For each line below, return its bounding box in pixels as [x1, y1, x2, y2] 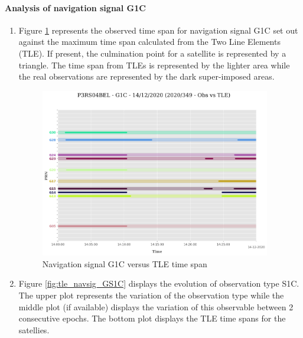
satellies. [18, 323, 50, 336]
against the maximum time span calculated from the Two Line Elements [18, 35, 281, 48]
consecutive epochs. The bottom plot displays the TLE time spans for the [18, 312, 286, 324]
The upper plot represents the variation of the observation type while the [18, 289, 284, 301]
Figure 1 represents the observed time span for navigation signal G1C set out [18, 24, 298, 36]
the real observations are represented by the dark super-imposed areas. [18, 70, 275, 83]
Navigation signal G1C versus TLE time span [42, 257, 207, 270]
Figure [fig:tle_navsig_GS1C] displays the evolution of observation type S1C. [18, 277, 299, 290]
